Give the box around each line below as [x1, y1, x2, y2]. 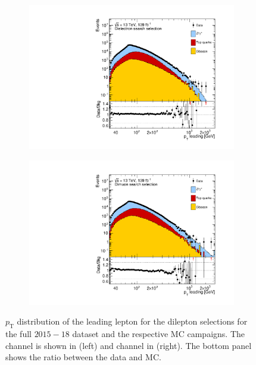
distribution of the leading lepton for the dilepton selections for [17, 315, 248, 328]
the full [5, 328, 32, 340]
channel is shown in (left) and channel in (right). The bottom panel [5, 339, 252, 351]
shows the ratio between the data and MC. [5, 351, 161, 363]
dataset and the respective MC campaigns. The [72, 328, 245, 340]
